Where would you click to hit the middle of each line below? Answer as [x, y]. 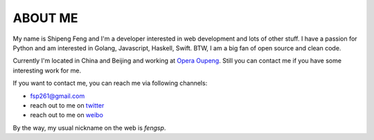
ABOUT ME [45, 18]
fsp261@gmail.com [57, 96]
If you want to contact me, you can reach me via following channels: [110, 83]
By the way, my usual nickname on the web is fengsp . [89, 128]
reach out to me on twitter [67, 105]
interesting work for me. [47, 70]
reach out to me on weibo [67, 115]
